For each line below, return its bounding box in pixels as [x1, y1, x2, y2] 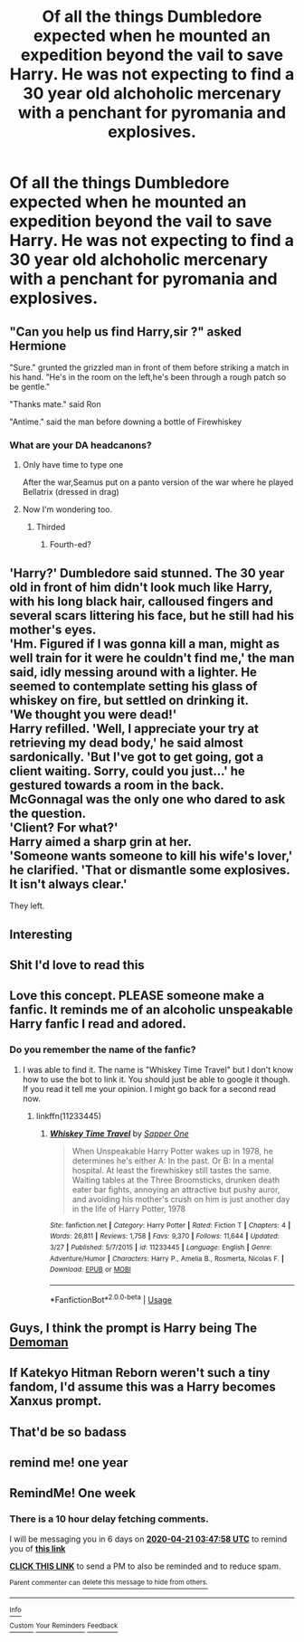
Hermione [9, 337, 67, 354]
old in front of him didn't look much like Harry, [9, 579, 273, 594]
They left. [9, 900, 45, 911]
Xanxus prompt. [9, 1393, 102, 1409]
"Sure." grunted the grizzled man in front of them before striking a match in [9, 362, 290, 373]
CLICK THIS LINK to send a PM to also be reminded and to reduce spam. [9, 1561, 281, 1571]
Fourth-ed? [49, 539, 92, 550]
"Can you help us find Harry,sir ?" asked [9, 324, 242, 339]
